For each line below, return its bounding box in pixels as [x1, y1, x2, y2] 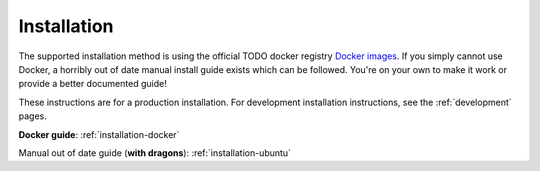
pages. [18, 110, 47, 122]
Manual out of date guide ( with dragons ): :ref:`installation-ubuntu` [18, 146, 292, 159]
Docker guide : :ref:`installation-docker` [18, 128, 180, 140]
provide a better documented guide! [18, 78, 167, 90]
